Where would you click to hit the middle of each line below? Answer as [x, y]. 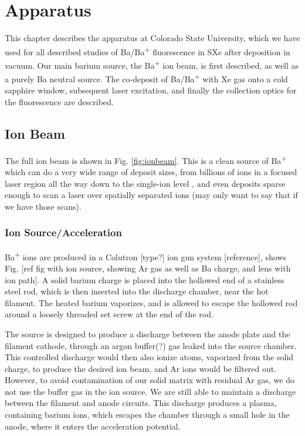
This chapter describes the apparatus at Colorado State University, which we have [152, 38]
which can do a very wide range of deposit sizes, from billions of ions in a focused [151, 172]
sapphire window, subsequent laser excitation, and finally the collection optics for [151, 90]
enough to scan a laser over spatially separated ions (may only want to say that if [151, 195]
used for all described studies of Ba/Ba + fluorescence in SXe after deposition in [148, 51]
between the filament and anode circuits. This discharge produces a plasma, [141, 403]
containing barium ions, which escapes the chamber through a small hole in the [147, 415]
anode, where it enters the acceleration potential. [93, 426]
